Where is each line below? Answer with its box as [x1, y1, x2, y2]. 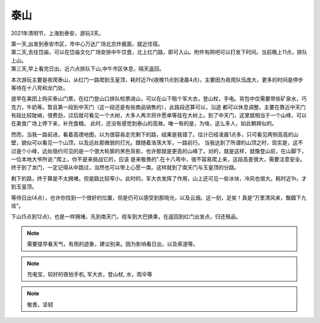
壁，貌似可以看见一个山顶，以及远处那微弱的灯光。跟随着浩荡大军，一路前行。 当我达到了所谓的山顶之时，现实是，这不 [11, 139, 303, 146]
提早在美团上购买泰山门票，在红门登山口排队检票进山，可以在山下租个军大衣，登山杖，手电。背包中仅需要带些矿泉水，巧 [11, 95, 307, 102]
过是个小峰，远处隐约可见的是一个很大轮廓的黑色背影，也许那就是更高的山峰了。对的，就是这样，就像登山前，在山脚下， [11, 147, 307, 154]
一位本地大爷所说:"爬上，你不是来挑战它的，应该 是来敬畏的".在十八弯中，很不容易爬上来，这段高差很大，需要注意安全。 [11, 156, 305, 163]
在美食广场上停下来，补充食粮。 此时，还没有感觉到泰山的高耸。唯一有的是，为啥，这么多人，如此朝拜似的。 [11, 120, 277, 127]
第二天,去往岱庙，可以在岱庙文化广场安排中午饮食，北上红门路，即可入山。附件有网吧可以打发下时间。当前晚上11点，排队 [11, 49, 308, 56]
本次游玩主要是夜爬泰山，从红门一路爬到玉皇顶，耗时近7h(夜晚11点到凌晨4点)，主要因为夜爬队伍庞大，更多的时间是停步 [11, 76, 303, 83]
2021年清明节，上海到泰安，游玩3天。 [11, 30, 104, 37]
